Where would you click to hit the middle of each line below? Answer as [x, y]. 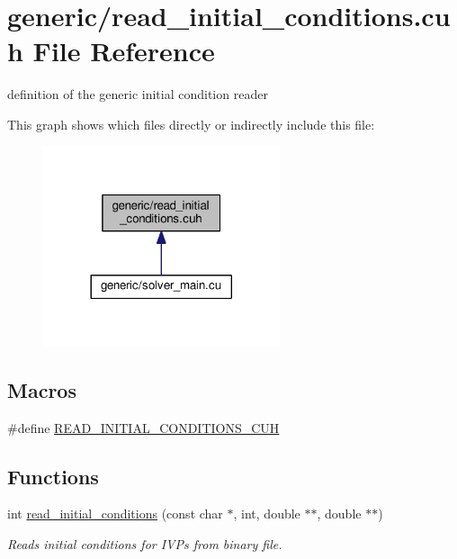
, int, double [267, 514]
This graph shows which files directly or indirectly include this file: [191, 124]
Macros [42, 389]
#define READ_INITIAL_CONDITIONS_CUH [143, 427]
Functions [53, 476]
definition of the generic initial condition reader [138, 94]
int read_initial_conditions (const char [115, 514]
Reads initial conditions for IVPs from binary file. [145, 544]
